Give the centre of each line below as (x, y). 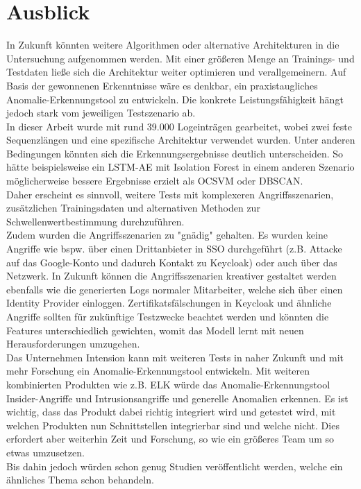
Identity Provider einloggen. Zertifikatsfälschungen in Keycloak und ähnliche (169, 303)
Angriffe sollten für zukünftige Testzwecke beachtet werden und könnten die (168, 316)
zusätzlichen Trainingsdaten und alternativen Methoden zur (133, 208)
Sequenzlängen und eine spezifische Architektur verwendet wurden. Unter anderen (181, 140)
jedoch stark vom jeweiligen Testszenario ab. (101, 113)
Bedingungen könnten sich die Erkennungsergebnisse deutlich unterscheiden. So (175, 153)
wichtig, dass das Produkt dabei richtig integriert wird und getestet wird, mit (171, 412)
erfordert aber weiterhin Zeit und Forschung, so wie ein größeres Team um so (170, 439)
